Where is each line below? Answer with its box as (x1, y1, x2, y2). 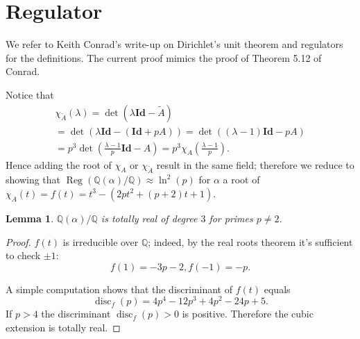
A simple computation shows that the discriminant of (6, 281, 233, 296)
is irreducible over (62, 234, 139, 249)
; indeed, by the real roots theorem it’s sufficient (148, 234, 353, 249)
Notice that (6, 87, 54, 101)
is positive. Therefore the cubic (182, 306, 314, 321)
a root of (223, 172, 260, 187)
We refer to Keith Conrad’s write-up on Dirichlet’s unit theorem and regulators (6, 37, 343, 51)
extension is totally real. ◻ (6, 320, 121, 334)
